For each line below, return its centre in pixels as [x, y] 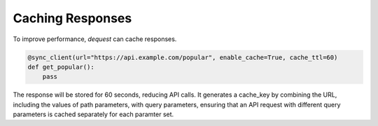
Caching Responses [72, 18]
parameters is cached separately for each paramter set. [93, 114]
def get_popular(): [61, 67]
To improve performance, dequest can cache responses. [95, 39]
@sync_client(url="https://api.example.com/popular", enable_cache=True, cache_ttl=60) [183, 57]
